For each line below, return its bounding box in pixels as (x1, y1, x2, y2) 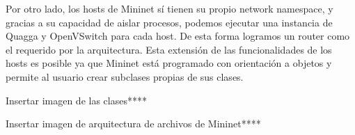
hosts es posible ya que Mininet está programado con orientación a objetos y (6, 56, 332, 70)
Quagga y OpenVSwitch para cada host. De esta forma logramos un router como (6, 29, 350, 43)
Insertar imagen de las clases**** (6, 93, 147, 107)
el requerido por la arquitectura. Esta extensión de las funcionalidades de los (6, 42, 332, 56)
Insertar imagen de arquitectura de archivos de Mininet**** (6, 116, 261, 131)
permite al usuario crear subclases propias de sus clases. (6, 69, 244, 84)
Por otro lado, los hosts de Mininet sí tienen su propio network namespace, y (6, 1, 333, 15)
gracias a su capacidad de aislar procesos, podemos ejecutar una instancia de (6, 15, 333, 29)
